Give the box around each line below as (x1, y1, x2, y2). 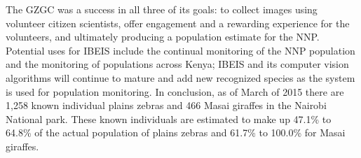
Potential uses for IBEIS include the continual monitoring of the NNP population (6, 43, 355, 57)
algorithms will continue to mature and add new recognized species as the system (6, 70, 355, 85)
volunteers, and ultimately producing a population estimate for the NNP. (6, 29, 320, 44)
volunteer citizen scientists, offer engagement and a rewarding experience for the (6, 15, 350, 30)
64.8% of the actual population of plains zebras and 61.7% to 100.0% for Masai (6, 125, 346, 140)
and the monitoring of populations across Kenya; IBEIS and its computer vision (6, 57, 349, 71)
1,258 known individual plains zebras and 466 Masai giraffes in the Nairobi (6, 98, 327, 113)
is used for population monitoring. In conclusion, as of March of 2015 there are (6, 84, 344, 99)
